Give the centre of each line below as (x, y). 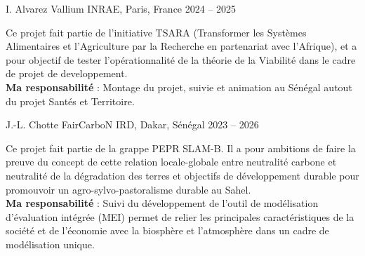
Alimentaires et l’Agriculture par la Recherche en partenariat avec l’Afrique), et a (181, 46)
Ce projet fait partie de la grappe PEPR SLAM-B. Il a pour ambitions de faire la (181, 148)
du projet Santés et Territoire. (70, 101)
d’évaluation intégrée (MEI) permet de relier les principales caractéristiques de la (180, 216)
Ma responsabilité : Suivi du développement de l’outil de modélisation (162, 203)
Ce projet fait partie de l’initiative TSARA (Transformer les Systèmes (156, 32)
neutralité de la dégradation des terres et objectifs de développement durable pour (182, 175)
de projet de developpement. (67, 73)
